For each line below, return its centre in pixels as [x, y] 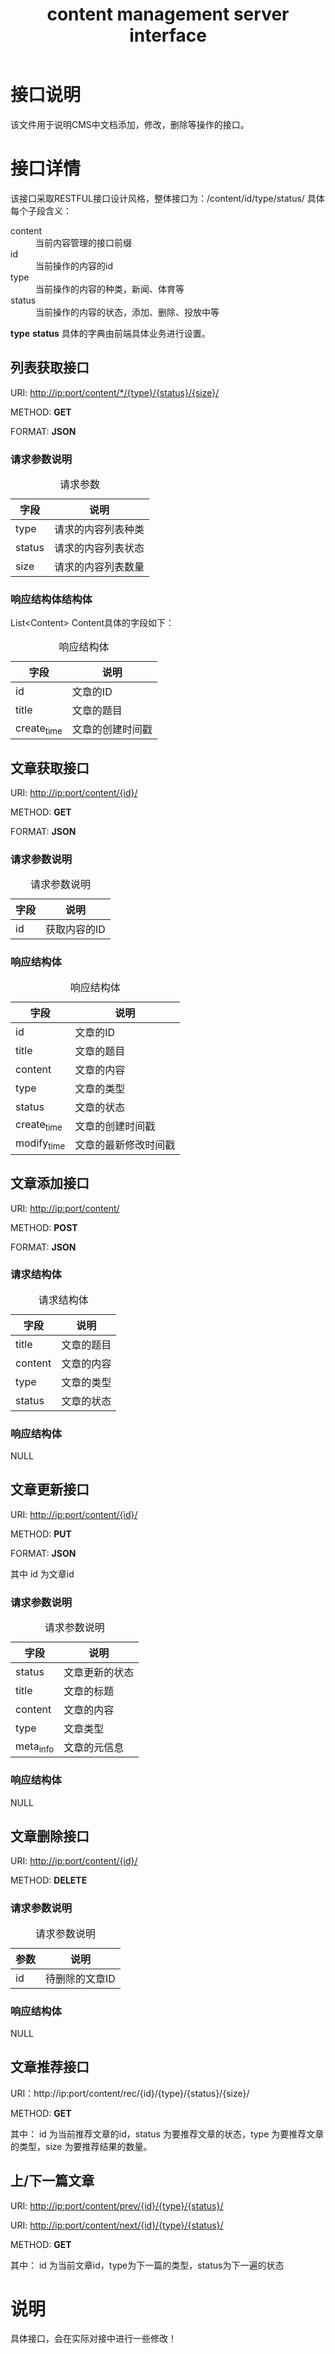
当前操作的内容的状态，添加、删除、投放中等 [127, 312]
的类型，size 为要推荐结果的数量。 [81, 2146]
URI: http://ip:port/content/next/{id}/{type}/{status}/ [117, 2225]
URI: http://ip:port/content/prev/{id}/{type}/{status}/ [117, 2205]
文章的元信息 [94, 1748]
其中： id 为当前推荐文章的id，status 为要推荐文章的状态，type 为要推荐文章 [167, 2134]
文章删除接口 [50, 1836]
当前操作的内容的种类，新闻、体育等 [110, 289]
